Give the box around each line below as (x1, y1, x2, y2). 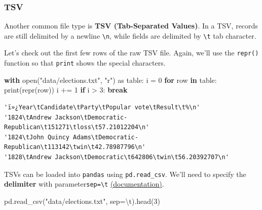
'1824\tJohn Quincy (4, 133, 69, 141)
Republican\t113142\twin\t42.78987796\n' (4, 143, 146, 151)
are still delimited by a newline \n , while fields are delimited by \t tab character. (4, 30, 256, 41)
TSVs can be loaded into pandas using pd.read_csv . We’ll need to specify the (4, 168, 246, 179)
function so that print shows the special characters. (4, 57, 166, 68)
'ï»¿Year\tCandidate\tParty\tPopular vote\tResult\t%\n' (4, 103, 200, 111)
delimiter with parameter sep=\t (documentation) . (4, 178, 164, 189)
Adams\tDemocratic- (73, 133, 138, 141)
